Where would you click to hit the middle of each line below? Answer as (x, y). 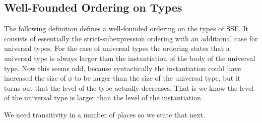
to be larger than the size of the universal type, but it (158, 78)
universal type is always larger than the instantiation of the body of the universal (130, 58)
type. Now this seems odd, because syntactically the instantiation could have (123, 68)
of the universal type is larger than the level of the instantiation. (104, 98)
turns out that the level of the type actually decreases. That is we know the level (129, 87)
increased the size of (35, 78)
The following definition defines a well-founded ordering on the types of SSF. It (126, 28)
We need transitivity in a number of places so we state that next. (105, 114)
